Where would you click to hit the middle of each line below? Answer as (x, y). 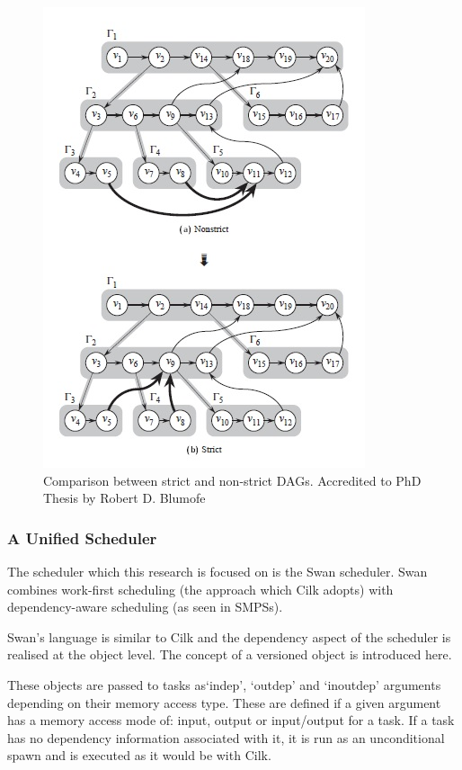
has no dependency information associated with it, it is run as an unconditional (226, 737)
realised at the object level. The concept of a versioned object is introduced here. (230, 654)
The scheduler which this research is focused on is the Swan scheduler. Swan (218, 571)
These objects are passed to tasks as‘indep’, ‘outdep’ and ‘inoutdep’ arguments (224, 684)
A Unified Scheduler (82, 537)
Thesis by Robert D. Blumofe (124, 498)
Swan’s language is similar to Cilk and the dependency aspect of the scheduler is (229, 636)
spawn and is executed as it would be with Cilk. (139, 755)
